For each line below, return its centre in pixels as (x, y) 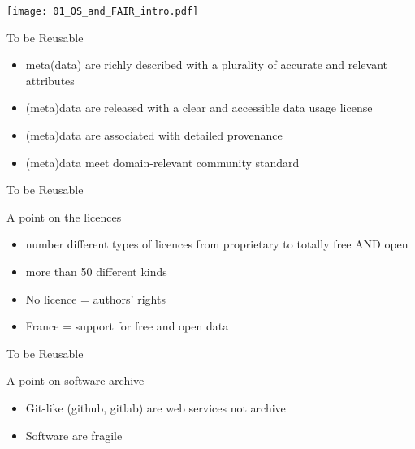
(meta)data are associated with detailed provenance (154, 135)
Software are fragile (74, 435)
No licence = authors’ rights (95, 298)
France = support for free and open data (127, 326)
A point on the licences (64, 216)
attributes (50, 80)
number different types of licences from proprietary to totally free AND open (217, 244)
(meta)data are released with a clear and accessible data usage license (199, 108)
